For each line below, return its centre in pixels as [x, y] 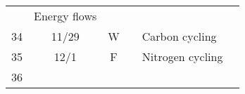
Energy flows [65, 16]
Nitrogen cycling [182, 56]
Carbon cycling [179, 36]
